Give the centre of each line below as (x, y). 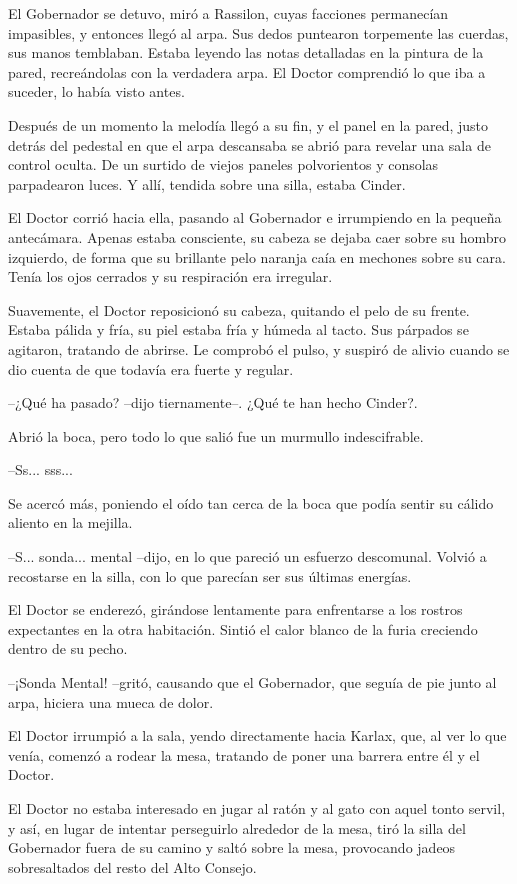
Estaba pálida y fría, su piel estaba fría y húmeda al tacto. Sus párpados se (238, 329)
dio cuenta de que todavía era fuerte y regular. (151, 368)
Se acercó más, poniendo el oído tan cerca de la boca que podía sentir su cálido (251, 502)
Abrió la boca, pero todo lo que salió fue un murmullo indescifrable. (216, 435)
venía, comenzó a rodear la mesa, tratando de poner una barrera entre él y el (244, 754)
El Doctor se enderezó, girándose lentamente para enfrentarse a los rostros (235, 609)
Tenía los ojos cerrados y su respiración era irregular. (170, 276)
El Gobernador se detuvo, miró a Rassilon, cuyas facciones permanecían (228, 13)
